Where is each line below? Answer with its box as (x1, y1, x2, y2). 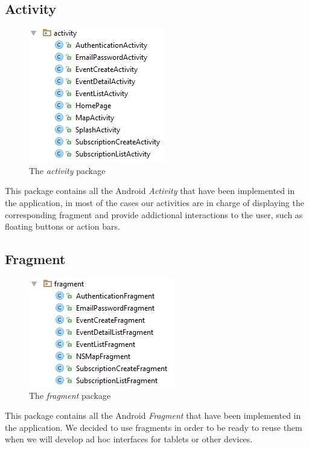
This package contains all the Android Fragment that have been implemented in (5, 409, 301, 422)
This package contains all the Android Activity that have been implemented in (5, 184, 295, 197)
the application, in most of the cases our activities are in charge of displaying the (5, 196, 304, 208)
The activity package (29, 164, 106, 176)
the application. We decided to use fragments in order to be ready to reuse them (5, 421, 302, 433)
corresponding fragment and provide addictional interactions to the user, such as (5, 208, 303, 221)
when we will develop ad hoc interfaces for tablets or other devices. (5, 433, 253, 445)
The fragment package (29, 389, 111, 401)
